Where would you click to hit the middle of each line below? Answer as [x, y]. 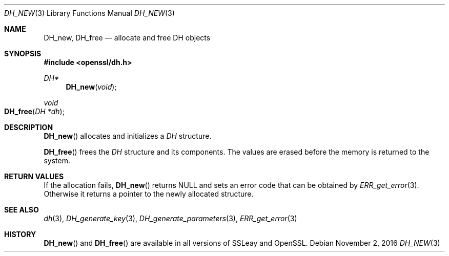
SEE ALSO [22, 210]
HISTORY [20, 234]
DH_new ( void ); [91, 87]
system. [57, 161]
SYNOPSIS [23, 54]
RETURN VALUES [34, 176]
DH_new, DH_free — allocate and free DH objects [127, 38]
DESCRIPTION [29, 127]
